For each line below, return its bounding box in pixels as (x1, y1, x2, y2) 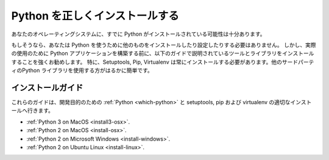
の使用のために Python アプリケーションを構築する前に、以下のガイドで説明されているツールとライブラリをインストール (11, 50, 314, 57)
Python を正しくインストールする (11, 9, 179, 22)
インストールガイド (11, 82, 83, 93)
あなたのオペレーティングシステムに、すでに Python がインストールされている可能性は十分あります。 (11, 30, 266, 38)
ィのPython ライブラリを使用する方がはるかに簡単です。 (11, 67, 154, 74)
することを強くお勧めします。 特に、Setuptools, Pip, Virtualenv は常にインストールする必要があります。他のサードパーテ (11, 58, 314, 65)
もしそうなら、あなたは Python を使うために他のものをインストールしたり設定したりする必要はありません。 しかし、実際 (11, 41, 316, 48)
